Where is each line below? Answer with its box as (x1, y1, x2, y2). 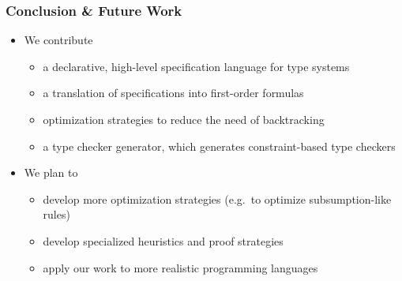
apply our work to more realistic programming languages (43, 259, 318, 275)
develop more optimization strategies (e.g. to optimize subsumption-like (43, 190, 392, 207)
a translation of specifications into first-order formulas (43, 84, 304, 101)
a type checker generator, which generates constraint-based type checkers (43, 137, 396, 154)
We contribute (24, 32, 93, 48)
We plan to (24, 164, 78, 181)
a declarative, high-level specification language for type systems (43, 58, 350, 74)
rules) (43, 206, 70, 223)
